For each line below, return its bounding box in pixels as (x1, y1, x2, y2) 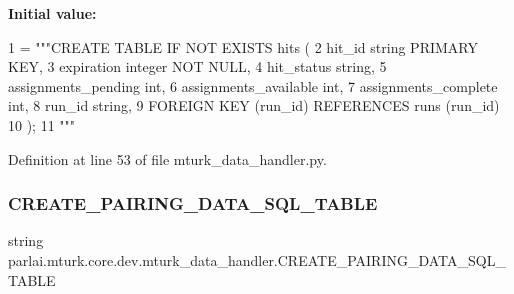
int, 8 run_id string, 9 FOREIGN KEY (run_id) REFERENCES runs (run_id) (8, 95, 500, 116)
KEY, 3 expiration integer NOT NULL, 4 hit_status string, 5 (8, 56, 387, 77)
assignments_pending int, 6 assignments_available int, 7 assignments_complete (8, 75, 498, 96)
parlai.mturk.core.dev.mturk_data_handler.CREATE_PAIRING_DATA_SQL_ (8, 249, 506, 270)
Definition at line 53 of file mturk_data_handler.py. (8, 148, 327, 169)
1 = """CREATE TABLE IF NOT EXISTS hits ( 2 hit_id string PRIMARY (8, 36, 478, 57)
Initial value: (8, 3, 97, 23)
